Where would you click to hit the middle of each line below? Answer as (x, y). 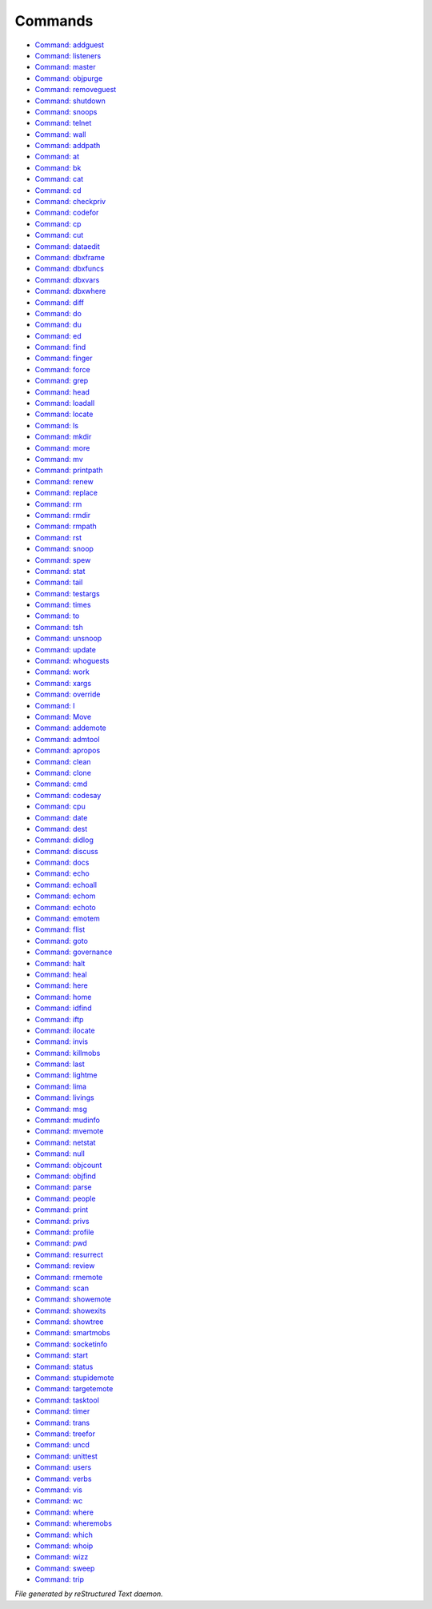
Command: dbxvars (67, 279)
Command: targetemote (74, 1389)
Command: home (63, 997)
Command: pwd (61, 1243)
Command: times (63, 605)
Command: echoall (66, 885)
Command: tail (59, 582)
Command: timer (62, 1411)
